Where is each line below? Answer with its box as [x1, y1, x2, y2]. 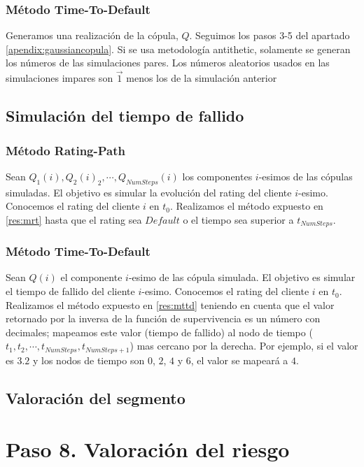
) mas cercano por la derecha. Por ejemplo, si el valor [129, 338, 358, 353]
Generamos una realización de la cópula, [6, 28, 178, 43]
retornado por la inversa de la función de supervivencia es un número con [6, 311, 321, 326]
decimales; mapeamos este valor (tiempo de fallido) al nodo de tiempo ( [6, 324, 313, 339]
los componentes [182, 168, 253, 183]
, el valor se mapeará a [190, 352, 288, 367]
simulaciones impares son [6, 71, 113, 85]
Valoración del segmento [6, 387, 185, 408]
